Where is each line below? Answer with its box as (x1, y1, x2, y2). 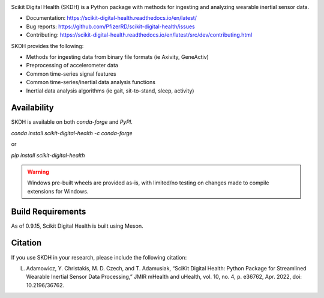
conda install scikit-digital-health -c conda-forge (11, 129, 133, 136)
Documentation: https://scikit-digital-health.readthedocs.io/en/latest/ (26, 14, 197, 22)
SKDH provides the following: (11, 42, 84, 49)
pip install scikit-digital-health (11, 151, 85, 159)
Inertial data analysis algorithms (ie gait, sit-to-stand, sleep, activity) (26, 87, 194, 94)
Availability (11, 103, 54, 113)
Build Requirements (11, 206, 86, 216)
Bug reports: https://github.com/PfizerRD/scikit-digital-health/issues (26, 23, 195, 30)
